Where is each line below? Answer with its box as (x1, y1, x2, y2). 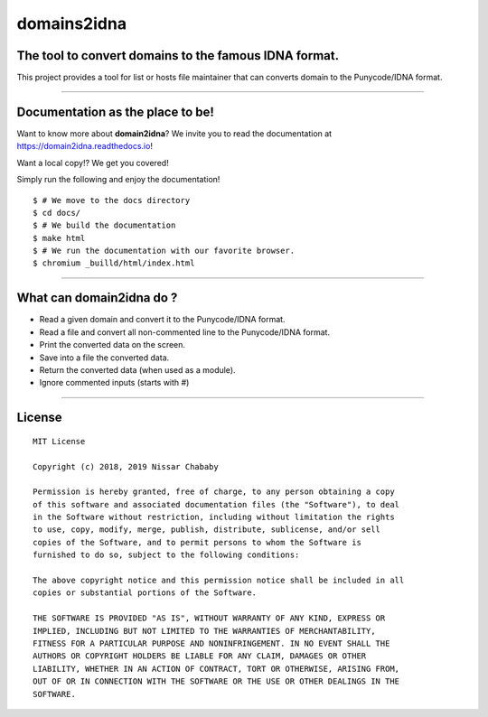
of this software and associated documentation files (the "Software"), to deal (33, 499, 400, 509)
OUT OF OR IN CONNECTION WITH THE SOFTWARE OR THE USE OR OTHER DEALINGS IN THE (33, 676, 400, 686)
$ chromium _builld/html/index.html (33, 258, 195, 268)
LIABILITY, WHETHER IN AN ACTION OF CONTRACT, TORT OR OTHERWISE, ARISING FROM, (33, 664, 400, 674)
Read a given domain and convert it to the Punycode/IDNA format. (39, 314, 286, 325)
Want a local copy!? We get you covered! (16, 157, 169, 168)
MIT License (33, 436, 86, 446)
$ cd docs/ (33, 208, 81, 218)
